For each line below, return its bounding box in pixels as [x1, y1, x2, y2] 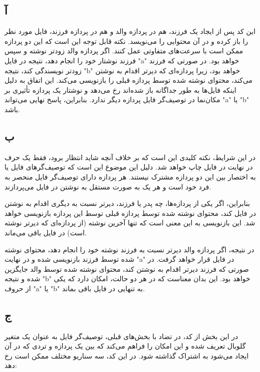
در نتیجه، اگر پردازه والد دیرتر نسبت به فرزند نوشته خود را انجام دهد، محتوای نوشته [4, 244, 255, 254]
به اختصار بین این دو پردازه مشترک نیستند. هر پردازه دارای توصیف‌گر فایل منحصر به [4, 171, 256, 182]
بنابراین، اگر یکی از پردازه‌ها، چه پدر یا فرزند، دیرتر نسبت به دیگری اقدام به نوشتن [4, 198, 250, 208]
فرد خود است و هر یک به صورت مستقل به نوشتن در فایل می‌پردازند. [4, 181, 211, 191]
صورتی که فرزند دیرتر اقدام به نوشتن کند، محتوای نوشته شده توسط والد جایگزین [4, 263, 249, 274]
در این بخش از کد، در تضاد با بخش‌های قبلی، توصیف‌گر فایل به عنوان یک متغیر [4, 331, 238, 341]
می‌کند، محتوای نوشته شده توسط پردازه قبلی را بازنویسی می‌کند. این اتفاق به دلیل [4, 75, 253, 85]
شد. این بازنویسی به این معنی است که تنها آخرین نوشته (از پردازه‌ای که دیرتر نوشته [4, 217, 256, 228]
